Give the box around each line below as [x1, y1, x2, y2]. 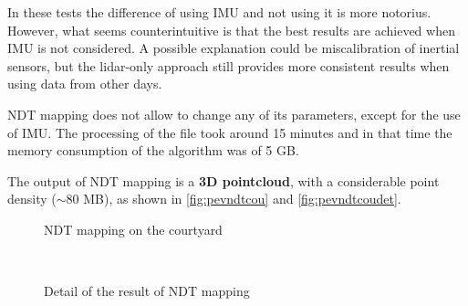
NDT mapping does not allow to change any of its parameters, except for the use [7, 104, 461, 123]
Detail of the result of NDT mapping [44, 281, 250, 301]
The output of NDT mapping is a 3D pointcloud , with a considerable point [7, 171, 440, 190]
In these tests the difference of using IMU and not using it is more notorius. [7, 3, 432, 21]
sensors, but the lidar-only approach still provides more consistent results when [7, 56, 450, 75]
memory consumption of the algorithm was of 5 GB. [7, 141, 299, 160]
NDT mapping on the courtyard [44, 219, 223, 238]
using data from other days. [7, 74, 162, 93]
